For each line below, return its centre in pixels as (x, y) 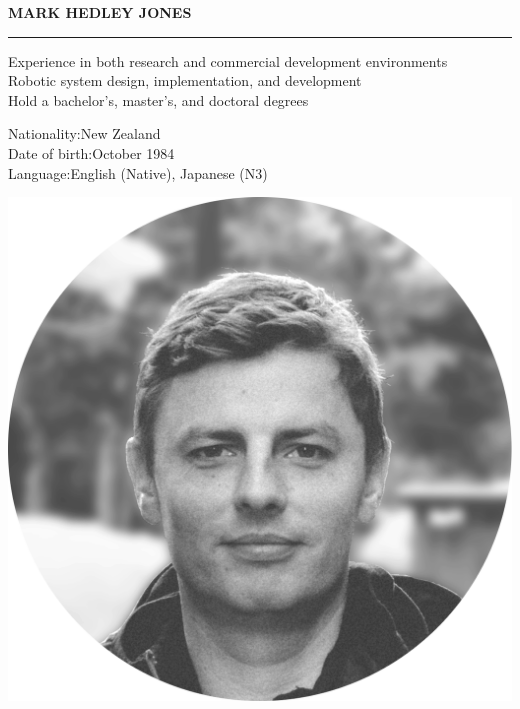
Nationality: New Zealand (84, 133)
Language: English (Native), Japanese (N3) (138, 172)
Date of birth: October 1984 (91, 152)
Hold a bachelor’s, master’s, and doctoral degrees (158, 99)
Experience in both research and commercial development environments (228, 60)
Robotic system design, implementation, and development (185, 80)
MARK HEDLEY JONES (100, 12)
